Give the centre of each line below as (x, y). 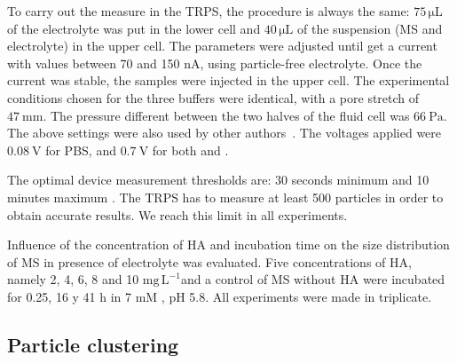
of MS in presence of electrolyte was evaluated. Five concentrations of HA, (209, 261)
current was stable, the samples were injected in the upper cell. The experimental (228, 80)
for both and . (190, 150)
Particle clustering (93, 344)
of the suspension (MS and (370, 28)
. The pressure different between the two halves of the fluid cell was (226, 115)
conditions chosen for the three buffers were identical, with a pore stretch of (213, 97)
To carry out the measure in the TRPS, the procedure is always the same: (209, 11)
